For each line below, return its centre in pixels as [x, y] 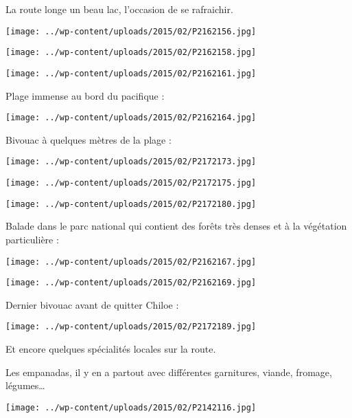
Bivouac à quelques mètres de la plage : [89, 139]
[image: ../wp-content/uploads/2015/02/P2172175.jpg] [131, 183]
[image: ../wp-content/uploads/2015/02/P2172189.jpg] [131, 327]
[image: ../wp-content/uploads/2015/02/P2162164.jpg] [131, 118]
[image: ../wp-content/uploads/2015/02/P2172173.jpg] [131, 162]
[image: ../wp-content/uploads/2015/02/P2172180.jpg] [131, 204]
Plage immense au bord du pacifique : [85, 95]
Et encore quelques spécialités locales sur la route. [111, 349]
